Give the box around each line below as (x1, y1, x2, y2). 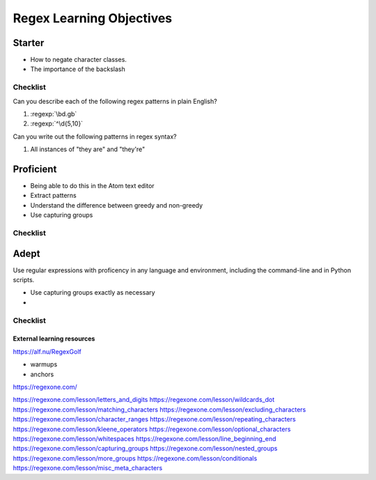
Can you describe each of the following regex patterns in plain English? (13, 97, 217, 105)
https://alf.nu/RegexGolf (13, 347, 81, 355)
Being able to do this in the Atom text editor (30, 182, 155, 190)
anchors (30, 370, 54, 378)
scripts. (13, 276, 35, 284)
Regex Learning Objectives (13, 10, 173, 26)
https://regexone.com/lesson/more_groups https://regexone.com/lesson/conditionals (13, 454, 258, 463)
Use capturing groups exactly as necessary (30, 288, 156, 297)
